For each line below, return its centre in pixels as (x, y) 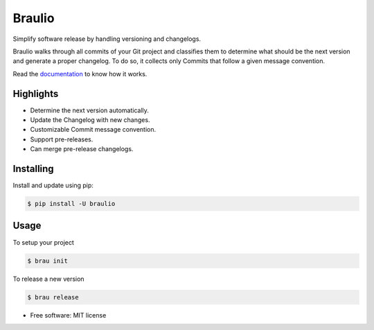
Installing (34, 169)
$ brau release (53, 297)
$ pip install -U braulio (71, 204)
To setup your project (43, 242)
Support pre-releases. (62, 139)
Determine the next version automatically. (89, 110)
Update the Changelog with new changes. (90, 120)
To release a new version (48, 279)
